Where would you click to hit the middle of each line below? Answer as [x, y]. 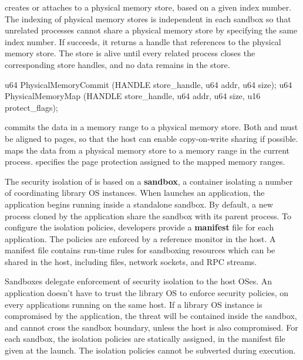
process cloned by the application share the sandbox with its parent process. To [148, 215]
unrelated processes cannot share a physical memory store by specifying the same [151, 30]
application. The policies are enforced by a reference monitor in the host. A [140, 238]
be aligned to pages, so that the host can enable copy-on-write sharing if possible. [151, 138]
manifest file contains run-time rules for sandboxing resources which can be [140, 250]
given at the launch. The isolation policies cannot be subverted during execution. [150, 350]
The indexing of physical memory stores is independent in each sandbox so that [148, 18]
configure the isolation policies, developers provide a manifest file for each [139, 227]
